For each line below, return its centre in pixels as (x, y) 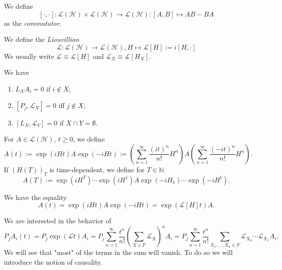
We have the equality (35, 197)
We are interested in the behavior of (58, 221)
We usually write (29, 56)
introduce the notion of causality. (53, 261)
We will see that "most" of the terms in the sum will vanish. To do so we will (118, 252)
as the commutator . (33, 23)
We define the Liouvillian (42, 39)
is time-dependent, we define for (97, 169)
